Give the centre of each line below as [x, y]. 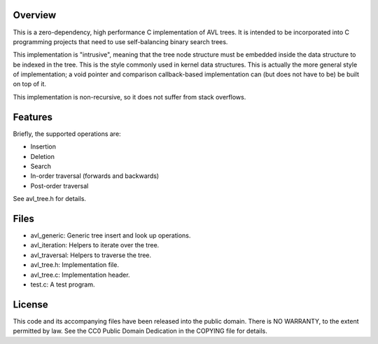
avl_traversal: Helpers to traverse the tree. [91, 255]
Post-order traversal [59, 186]
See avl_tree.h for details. [50, 199]
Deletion [43, 156]
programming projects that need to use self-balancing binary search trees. [120, 41]
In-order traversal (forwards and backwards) [95, 176]
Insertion [43, 146]
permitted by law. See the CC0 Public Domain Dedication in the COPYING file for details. [140, 331]
